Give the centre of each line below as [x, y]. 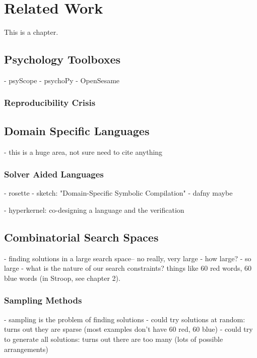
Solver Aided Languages [54, 174]
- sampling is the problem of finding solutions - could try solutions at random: [125, 319]
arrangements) [26, 349]
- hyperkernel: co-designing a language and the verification [94, 210]
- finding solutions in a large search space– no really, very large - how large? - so [128, 258]
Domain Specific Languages [77, 130]
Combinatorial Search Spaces [81, 237]
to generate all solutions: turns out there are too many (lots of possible [114, 339]
